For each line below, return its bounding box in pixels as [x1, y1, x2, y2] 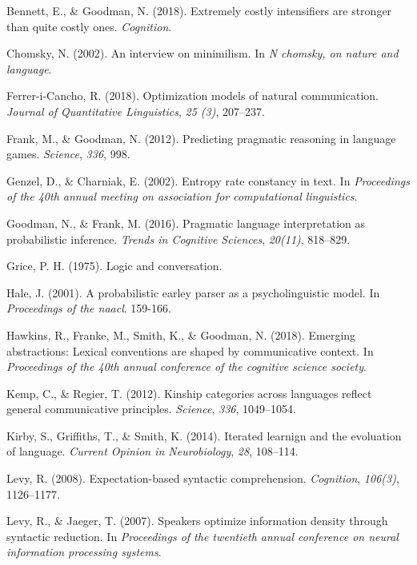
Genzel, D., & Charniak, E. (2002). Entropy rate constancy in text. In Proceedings [6, 172, 410, 189]
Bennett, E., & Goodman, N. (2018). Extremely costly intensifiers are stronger [6, 2, 392, 18]
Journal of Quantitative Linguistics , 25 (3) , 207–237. [6, 102, 265, 119]
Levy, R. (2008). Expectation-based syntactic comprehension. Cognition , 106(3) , [6, 470, 399, 487]
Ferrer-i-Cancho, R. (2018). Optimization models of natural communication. [6, 87, 379, 104]
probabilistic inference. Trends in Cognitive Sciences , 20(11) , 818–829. [6, 230, 351, 247]
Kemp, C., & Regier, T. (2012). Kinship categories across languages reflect [6, 384, 372, 401]
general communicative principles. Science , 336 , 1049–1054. [6, 400, 296, 417]
